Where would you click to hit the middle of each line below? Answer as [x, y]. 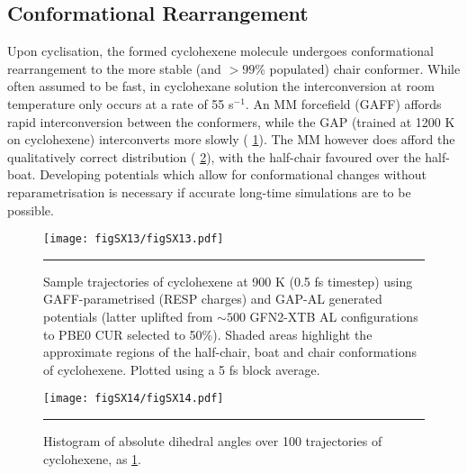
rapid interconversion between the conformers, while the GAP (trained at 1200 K [231, 121]
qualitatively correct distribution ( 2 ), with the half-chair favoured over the [214, 156]
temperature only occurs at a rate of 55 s [121, 103]
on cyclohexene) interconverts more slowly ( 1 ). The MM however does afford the [231, 139]
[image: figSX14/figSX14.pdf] [134, 399]
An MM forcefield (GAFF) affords [347, 103]
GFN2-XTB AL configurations [334, 316]
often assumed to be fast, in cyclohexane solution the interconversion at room [221, 86]
